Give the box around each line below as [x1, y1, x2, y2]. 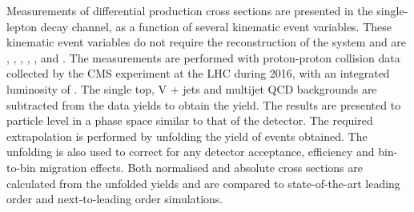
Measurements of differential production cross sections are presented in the [6, 2, 373, 18]
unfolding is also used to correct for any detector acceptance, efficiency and [6, 143, 375, 160]
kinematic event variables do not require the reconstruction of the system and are [6, 34, 407, 50]
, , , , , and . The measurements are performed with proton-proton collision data [6, 49, 400, 66]
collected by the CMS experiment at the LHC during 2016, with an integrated [6, 65, 390, 82]
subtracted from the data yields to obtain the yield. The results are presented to [6, 96, 401, 113]
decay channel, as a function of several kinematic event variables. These [40, 18, 392, 34]
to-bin [6, 158, 36, 175]
